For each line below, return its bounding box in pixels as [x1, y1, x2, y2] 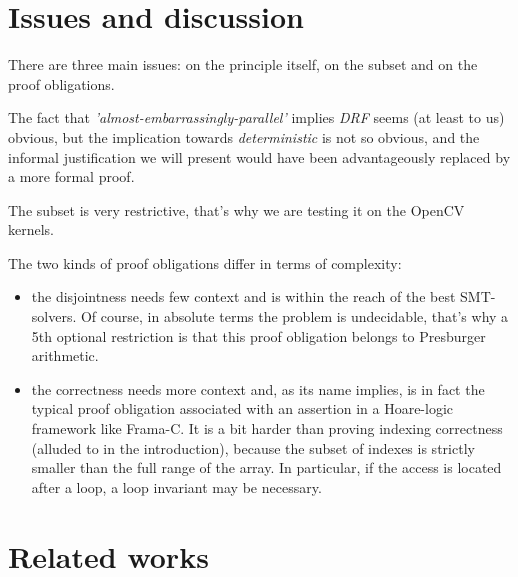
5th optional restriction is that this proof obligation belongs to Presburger [31, 325, 486, 346]
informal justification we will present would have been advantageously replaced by [8, 146, 511, 167]
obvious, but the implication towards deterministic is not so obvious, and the [8, 126, 480, 147]
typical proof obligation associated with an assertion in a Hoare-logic [31, 398, 454, 419]
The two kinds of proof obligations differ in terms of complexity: [8, 252, 402, 273]
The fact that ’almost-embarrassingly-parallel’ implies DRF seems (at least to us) [8, 107, 505, 128]
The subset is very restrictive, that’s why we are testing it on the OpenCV [8, 199, 465, 220]
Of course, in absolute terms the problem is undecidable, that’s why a [80, 306, 509, 327]
